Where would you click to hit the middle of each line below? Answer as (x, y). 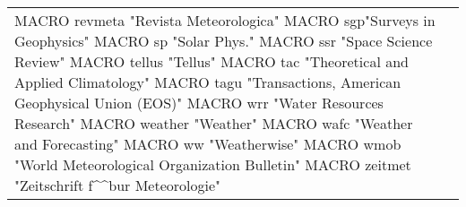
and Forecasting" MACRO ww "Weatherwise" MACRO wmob (208, 144)
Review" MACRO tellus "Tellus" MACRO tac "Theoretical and (211, 61)
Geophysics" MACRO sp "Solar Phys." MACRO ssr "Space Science (224, 41)
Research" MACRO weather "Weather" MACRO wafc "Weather (214, 123)
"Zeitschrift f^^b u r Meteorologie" (118, 185)
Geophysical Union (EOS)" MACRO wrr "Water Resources (199, 103)
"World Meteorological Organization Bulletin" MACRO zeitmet (213, 164)
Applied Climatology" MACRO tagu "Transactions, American (208, 82)
